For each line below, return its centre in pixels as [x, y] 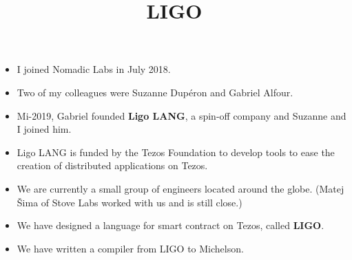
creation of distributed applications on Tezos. [112, 165]
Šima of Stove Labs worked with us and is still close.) [130, 202]
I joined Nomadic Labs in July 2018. [94, 69]
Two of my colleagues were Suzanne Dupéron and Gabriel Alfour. [155, 92]
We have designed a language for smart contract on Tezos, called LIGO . [170, 225]
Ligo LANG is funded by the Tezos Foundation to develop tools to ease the [176, 152]
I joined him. [44, 129]
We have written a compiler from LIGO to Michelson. [130, 248]
